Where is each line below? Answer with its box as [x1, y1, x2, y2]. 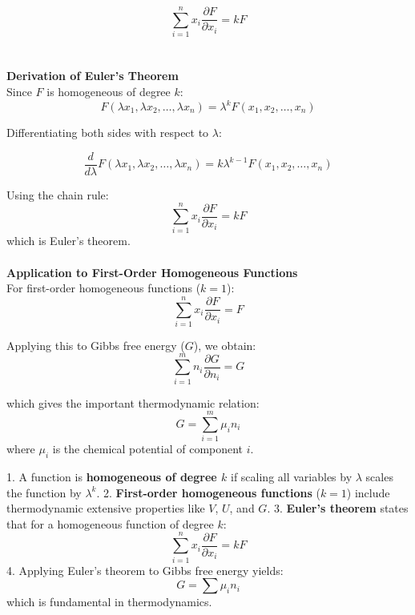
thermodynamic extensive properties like [6, 500, 205, 517]
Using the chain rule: [6, 186, 109, 203]
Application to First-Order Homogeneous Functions [6, 263, 298, 280]
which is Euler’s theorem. [6, 232, 131, 249]
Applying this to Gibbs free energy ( [6, 336, 185, 353]
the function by [6, 484, 82, 500]
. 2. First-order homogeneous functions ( [96, 484, 320, 500]
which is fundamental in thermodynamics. [6, 593, 212, 610]
